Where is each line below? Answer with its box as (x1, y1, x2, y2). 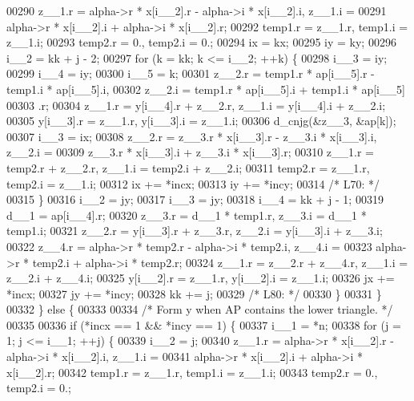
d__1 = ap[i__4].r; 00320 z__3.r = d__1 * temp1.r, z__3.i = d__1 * (6, 206, 367, 223)
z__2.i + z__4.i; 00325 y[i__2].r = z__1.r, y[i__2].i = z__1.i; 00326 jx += (6, 269, 395, 286)
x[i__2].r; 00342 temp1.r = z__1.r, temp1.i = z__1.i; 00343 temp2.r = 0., (6, 363, 378, 380)
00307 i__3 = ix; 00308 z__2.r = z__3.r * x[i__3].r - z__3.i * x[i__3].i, (6, 128, 377, 144)
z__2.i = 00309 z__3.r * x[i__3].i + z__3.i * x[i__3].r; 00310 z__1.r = (6, 144, 375, 160)
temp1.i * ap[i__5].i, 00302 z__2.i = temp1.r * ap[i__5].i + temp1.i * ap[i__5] (6, 80, 405, 97)
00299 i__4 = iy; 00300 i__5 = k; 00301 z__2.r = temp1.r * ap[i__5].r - (6, 65, 375, 82)
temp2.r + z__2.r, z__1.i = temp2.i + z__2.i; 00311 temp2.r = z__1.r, (6, 159, 370, 176)
